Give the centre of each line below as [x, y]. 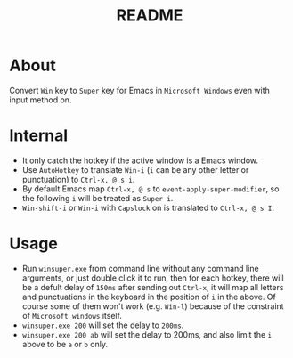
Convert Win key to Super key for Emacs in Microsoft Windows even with [139, 90]
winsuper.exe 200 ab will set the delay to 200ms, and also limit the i [147, 334]
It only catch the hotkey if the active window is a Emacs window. [140, 160]
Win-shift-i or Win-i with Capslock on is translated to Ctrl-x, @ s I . [148, 207]
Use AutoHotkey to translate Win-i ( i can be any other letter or [135, 169]
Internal [39, 136]
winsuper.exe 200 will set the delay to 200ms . [103, 325]
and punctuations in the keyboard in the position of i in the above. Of [149, 297]
